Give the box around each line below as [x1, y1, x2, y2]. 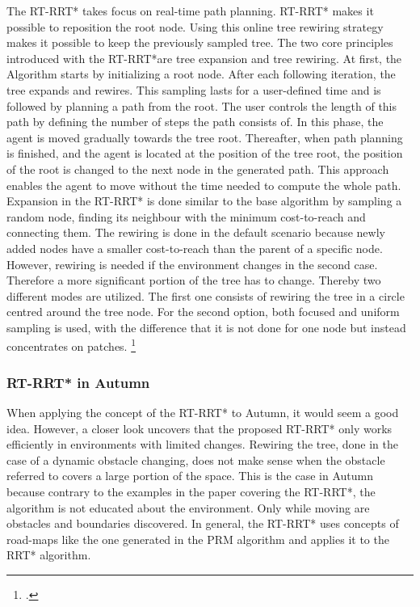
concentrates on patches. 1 [6, 335, 136, 355]
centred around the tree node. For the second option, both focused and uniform [6, 303, 400, 320]
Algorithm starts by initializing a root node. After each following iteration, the [6, 65, 396, 82]
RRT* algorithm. [6, 546, 91, 563]
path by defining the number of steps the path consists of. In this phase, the [6, 113, 384, 130]
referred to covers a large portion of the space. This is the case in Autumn [6, 467, 374, 484]
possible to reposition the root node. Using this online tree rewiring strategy [6, 18, 384, 35]
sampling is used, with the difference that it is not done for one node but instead [6, 318, 406, 335]
